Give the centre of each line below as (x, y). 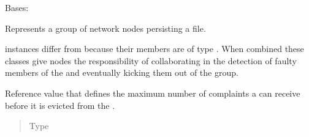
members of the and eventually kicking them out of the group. (122, 72)
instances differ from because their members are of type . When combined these (154, 49)
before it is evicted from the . (60, 105)
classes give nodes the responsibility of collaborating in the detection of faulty (151, 60)
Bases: (17, 7)
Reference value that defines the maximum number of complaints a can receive (153, 93)
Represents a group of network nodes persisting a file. (105, 28)
